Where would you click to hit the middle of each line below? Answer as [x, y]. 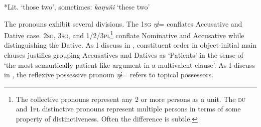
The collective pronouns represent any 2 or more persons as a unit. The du [131, 99]
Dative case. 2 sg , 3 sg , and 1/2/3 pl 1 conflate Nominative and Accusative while [124, 34]
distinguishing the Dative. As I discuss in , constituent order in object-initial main [130, 45]
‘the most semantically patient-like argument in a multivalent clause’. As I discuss [129, 65]
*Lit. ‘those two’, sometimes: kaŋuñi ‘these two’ [77, 7]
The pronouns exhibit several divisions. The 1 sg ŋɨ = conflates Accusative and [123, 23]
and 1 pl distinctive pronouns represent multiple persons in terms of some [128, 109]
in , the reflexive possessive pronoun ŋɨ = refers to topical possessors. [109, 75]
